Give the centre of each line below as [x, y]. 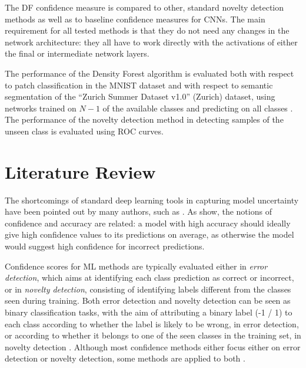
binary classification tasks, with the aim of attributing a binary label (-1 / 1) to [149, 312]
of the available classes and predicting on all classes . [198, 108]
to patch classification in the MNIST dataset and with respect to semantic [139, 85]
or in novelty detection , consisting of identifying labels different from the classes [148, 289]
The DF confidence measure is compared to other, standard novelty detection [144, 7]
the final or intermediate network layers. [77, 53]
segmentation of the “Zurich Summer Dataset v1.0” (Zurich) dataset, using [140, 96]
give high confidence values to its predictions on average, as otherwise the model [149, 234]
